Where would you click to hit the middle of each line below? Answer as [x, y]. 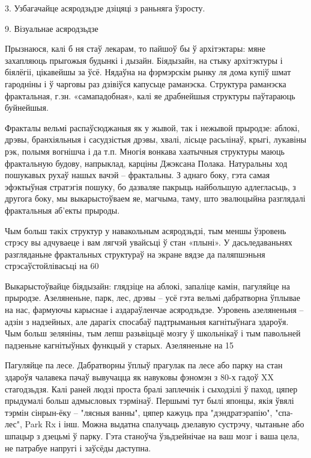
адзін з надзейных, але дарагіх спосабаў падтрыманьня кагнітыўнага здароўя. [147, 321]
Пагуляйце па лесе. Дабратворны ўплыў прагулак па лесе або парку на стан [144, 365]
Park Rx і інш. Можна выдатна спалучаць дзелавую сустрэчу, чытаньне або [165, 424]
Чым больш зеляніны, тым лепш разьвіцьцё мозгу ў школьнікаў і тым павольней [153, 333]
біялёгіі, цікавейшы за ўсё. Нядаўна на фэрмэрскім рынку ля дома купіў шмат [148, 72]
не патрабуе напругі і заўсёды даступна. [78, 447]
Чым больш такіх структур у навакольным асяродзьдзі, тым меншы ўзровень [146, 230]
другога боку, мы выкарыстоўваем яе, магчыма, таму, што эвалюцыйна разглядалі [155, 198]
